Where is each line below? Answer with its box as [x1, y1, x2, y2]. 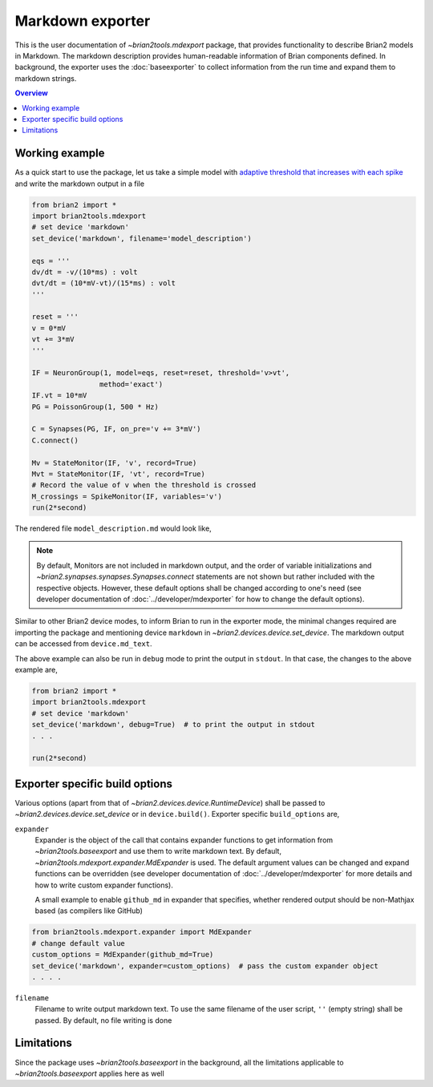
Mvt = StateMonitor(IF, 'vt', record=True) [31, 469, 206, 479]
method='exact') [99, 379, 164, 389]
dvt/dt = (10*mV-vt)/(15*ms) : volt [31, 279, 176, 288]
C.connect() [31, 435, 79, 445]
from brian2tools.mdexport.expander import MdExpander [31, 927, 252, 937]
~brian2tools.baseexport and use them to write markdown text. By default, [34, 847, 282, 856]
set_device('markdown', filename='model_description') [31, 233, 252, 243]
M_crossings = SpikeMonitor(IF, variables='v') [31, 491, 222, 501]
